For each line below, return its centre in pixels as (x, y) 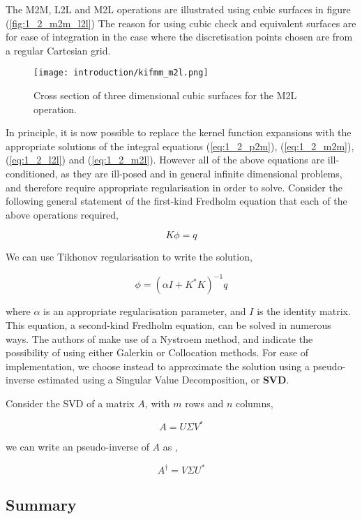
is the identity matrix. (304, 311)
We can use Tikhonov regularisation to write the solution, (129, 257)
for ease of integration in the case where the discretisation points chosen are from (179, 37)
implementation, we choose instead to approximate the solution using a (158, 366)
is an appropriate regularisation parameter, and (145, 311)
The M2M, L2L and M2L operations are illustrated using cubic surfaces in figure (178, 9)
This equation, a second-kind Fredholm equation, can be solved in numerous (168, 325)
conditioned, (32, 173)
